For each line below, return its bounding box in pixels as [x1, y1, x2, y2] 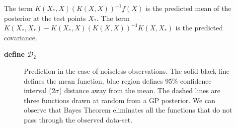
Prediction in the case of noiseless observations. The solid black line [24, 65, 230, 76]
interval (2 [24, 85, 56, 96]
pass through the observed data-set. [24, 114, 133, 125]
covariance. [4, 32, 37, 42]
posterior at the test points [4, 12, 86, 23]
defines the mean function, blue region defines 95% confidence [24, 75, 212, 86]
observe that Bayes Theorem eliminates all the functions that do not [24, 105, 233, 115]
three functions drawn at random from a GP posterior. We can [24, 95, 215, 105]
